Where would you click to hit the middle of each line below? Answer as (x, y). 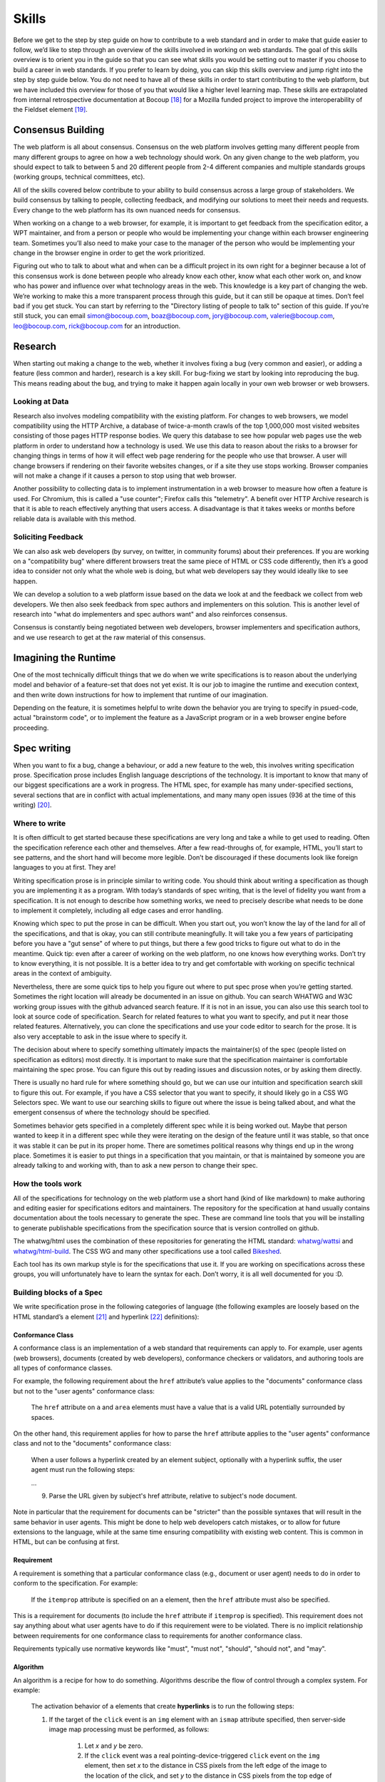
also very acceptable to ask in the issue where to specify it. (101, 1036)
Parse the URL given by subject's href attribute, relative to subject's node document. (173, 1495)
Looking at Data (41, 401)
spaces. (43, 1417)
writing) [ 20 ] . (32, 805)
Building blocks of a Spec (58, 1292)
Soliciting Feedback (48, 537)
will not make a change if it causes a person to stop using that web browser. (125, 475)
